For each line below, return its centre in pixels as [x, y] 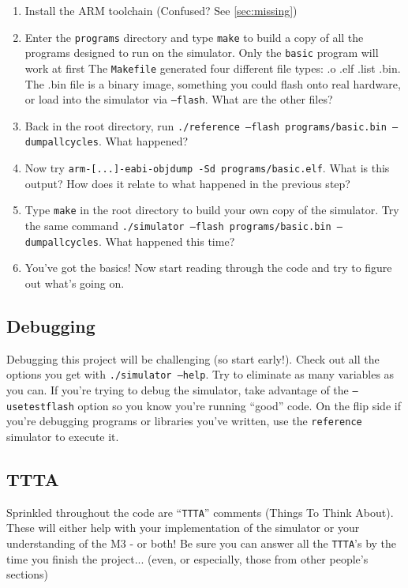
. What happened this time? [167, 241]
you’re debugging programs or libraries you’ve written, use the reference [184, 421]
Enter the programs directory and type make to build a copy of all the [194, 37]
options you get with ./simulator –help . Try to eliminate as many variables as [200, 374]
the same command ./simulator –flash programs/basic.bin [178, 226]
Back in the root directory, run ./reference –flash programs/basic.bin [206, 125]
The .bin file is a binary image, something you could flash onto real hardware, [213, 83]
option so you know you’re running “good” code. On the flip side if [239, 405]
